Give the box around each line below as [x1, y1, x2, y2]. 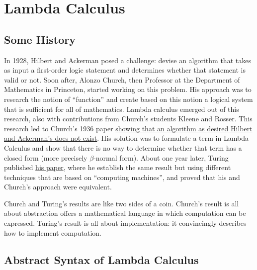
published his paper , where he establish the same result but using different [4, 162, 231, 173]
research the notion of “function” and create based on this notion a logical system [4, 93, 253, 104]
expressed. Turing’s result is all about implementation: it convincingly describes [4, 218, 247, 228]
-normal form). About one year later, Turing [93, 152, 229, 163]
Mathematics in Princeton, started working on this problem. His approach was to [4, 84, 252, 94]
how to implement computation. [4, 227, 101, 238]
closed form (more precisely [4, 152, 87, 163]
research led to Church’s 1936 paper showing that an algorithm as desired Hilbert [4, 123, 253, 133]
